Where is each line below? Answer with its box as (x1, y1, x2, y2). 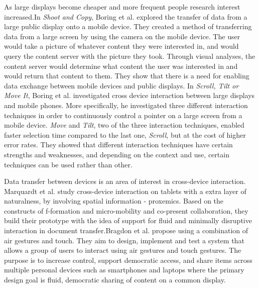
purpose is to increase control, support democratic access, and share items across (4, 254, 252, 265)
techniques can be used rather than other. (4, 159, 133, 169)
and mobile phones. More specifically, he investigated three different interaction (4, 100, 248, 110)
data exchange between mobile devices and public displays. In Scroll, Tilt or (4, 80, 239, 90)
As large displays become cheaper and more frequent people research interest (4, 2, 240, 12)
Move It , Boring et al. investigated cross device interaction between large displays (4, 90, 255, 101)
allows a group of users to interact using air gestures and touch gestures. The (4, 245, 241, 255)
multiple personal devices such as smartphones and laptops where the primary (4, 264, 244, 275)
